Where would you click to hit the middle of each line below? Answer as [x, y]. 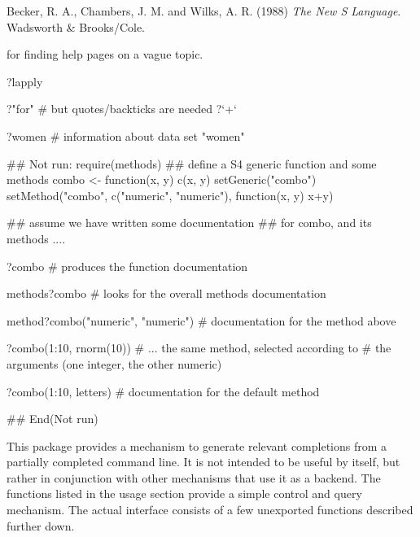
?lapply [25, 81]
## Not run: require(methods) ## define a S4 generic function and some [192, 163]
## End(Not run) [52, 419]
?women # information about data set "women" [126, 135]
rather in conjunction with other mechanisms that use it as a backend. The [194, 477]
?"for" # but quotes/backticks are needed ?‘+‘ [122, 109]
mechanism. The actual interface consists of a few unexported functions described [210, 510]
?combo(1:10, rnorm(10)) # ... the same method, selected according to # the [199, 348]
